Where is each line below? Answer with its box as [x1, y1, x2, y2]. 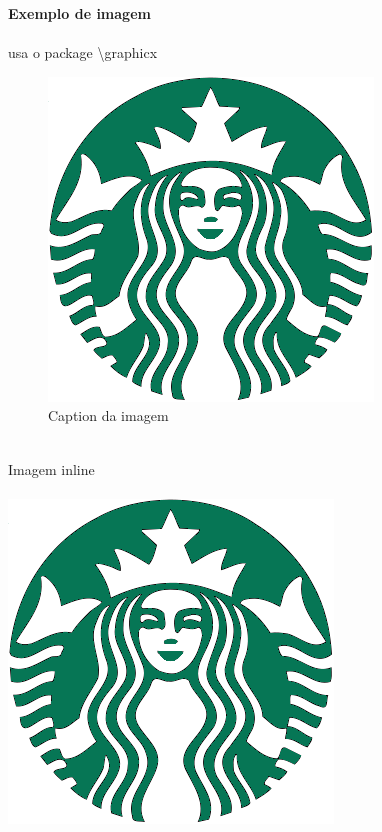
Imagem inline [8, 458, 95, 479]
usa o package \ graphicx [8, 42, 158, 63]
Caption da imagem [48, 405, 169, 426]
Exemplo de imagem [8, 3, 151, 23]
